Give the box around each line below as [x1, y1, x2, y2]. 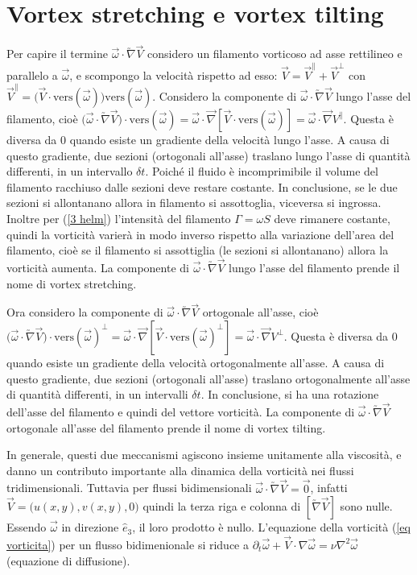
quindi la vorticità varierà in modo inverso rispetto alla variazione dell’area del [6, 225, 394, 242]
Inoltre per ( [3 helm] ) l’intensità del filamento [6, 209, 231, 226]
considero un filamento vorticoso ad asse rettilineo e [147, 45, 403, 62]
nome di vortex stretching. [6, 275, 137, 292]
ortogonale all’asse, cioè [202, 304, 319, 321]
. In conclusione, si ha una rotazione [200, 386, 379, 403]
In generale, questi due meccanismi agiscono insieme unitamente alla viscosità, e [6, 446, 402, 463]
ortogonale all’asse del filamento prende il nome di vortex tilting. [6, 419, 326, 436]
